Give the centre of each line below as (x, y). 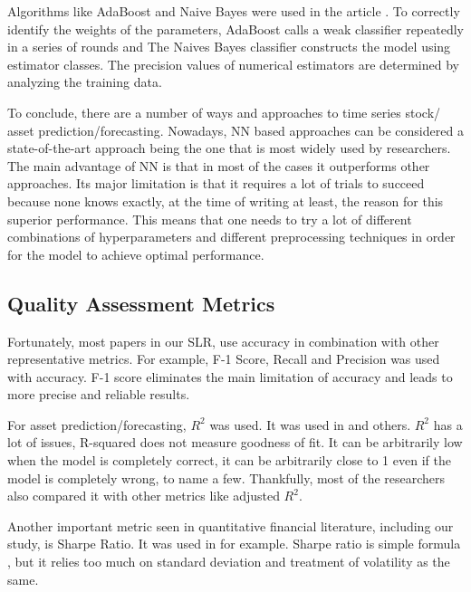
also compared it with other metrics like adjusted (144, 496)
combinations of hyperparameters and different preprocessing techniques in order (231, 237)
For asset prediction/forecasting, (97, 424)
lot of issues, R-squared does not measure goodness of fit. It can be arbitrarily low (235, 442)
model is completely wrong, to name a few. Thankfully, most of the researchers (226, 477)
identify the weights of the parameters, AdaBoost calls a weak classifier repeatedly (235, 29)
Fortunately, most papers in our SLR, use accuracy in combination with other (223, 341)
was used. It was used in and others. (310, 424)
